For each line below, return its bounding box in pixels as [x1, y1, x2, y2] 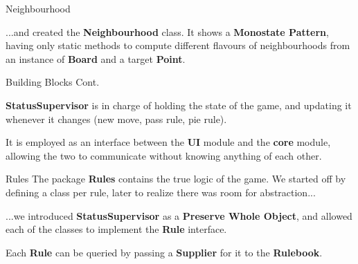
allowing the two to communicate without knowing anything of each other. [6, 148, 322, 162]
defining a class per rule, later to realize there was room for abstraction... [6, 185, 316, 199]
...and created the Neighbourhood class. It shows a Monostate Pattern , [6, 24, 329, 39]
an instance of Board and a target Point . [6, 51, 186, 66]
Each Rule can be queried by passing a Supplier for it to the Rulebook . [6, 245, 323, 259]
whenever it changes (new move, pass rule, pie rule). [6, 111, 227, 126]
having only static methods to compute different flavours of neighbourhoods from [6, 38, 350, 53]
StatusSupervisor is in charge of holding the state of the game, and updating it [6, 97, 352, 112]
